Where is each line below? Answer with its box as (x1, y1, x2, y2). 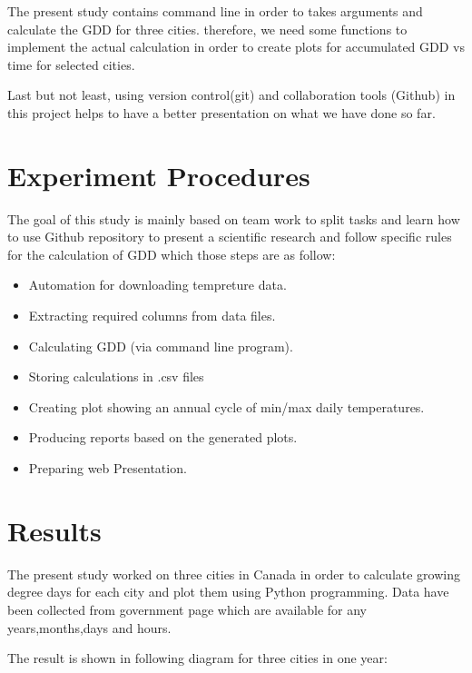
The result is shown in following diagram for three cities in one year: (7, 648, 388, 668)
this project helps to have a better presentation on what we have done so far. (7, 103, 436, 122)
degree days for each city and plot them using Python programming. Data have (7, 582, 449, 601)
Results (7, 511, 102, 549)
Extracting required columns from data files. (28, 306, 276, 325)
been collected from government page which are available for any (7, 599, 368, 619)
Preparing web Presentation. (28, 459, 187, 478)
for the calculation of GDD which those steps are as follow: (7, 244, 336, 263)
